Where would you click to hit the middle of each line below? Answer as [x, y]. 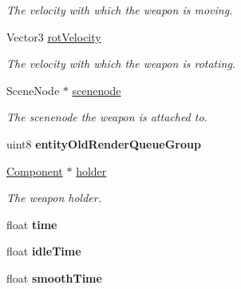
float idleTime [44, 251]
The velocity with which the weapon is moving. [120, 10]
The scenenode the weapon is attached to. [107, 117]
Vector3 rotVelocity [54, 36]
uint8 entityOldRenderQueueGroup [104, 143]
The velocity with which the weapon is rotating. [121, 63]
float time [32, 224]
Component [35, 170]
